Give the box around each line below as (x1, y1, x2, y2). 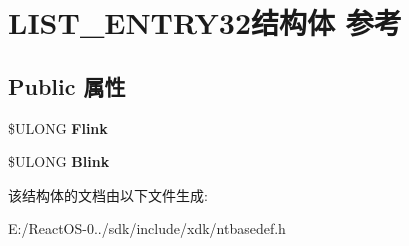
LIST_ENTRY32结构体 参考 (8, 2, 402, 43)
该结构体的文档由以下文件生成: (8, 184, 208, 205)
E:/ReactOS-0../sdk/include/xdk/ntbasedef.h (8, 218, 286, 239)
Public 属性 (8, 70, 126, 101)
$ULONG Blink (8, 151, 110, 172)
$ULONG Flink (8, 117, 108, 138)
